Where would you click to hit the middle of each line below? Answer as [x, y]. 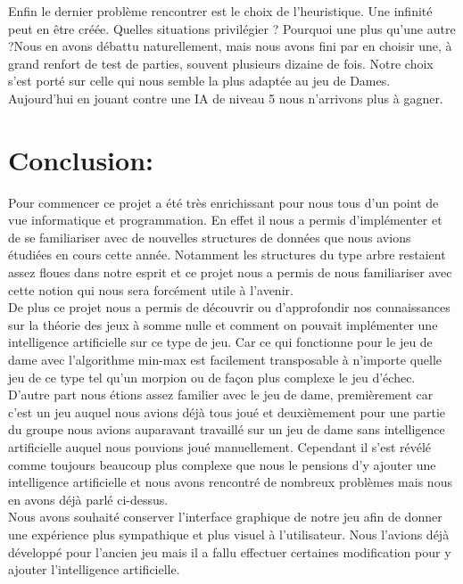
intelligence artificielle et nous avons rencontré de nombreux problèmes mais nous [230, 482]
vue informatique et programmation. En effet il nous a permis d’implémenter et [225, 220]
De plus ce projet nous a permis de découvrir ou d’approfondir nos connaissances [229, 307]
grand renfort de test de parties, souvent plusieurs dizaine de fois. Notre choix [221, 63]
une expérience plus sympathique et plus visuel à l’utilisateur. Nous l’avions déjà [229, 534]
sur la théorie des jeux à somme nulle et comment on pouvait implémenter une [223, 324]
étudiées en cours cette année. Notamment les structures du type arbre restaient [227, 255]
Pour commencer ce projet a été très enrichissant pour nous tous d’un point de [223, 202]
